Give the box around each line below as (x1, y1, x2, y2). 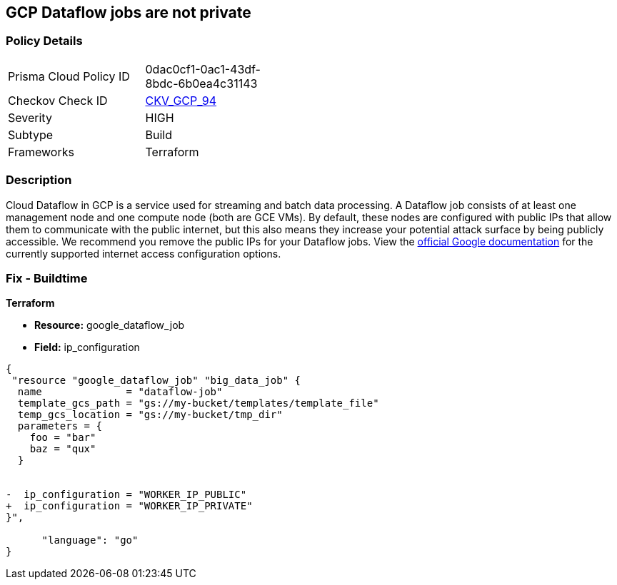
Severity (8, 110, 52, 125)
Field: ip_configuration (34, 341, 140, 354)
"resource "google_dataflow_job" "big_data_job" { (11, 375, 301, 387)
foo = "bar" (29, 432, 96, 444)
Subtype (8, 127, 54, 142)
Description (6, 173, 72, 188)
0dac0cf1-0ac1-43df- (145, 61, 261, 76)
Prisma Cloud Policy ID (8, 68, 130, 83)
